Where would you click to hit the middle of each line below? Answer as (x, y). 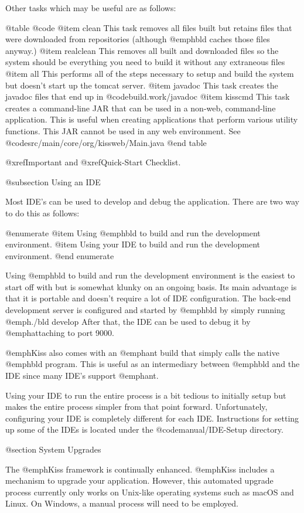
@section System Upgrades (53, 449)
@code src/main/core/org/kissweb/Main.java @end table (106, 142)
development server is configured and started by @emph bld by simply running (145, 310)
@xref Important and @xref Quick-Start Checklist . (93, 162)
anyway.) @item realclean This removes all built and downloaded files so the (142, 50)
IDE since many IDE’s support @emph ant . (82, 376)
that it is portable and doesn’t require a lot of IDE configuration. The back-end (148, 298)
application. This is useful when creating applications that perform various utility (152, 119)
